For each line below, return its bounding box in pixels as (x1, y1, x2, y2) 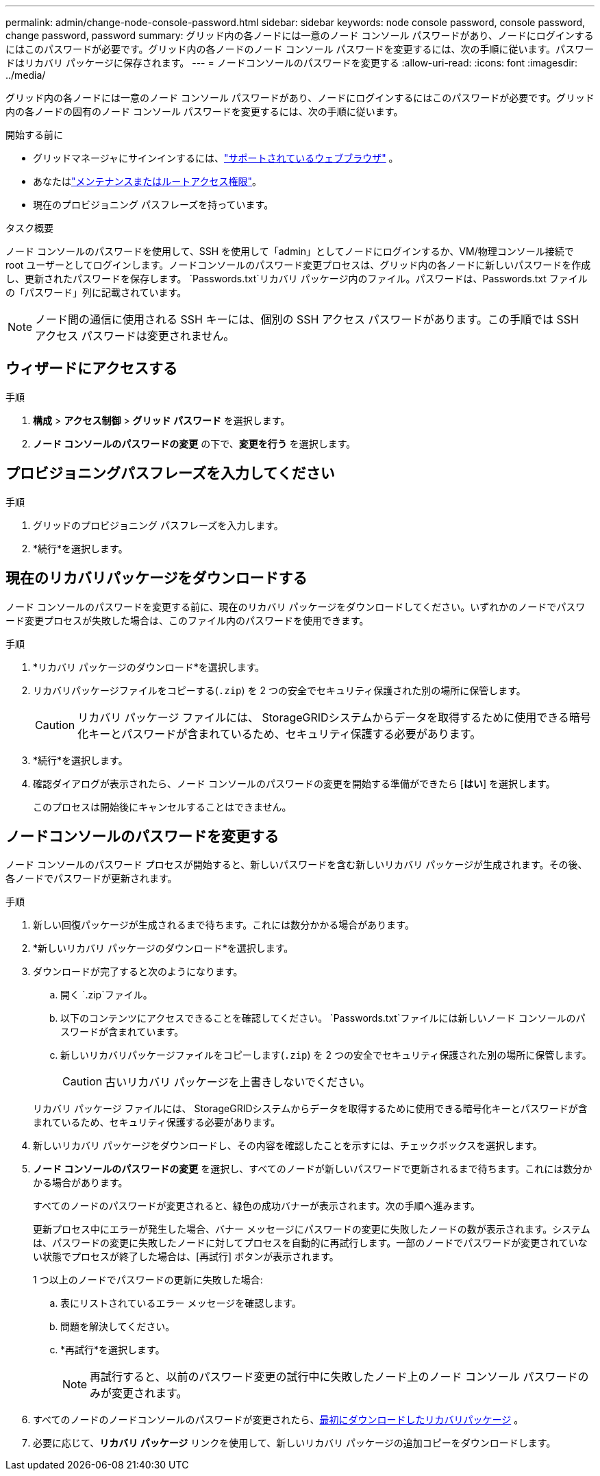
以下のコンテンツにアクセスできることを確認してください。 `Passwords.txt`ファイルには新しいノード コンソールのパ (60, 1012, 586, 1024)
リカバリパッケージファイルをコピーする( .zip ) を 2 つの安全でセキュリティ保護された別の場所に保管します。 (33, 684, 526, 696)
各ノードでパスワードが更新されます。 (5, 872, 177, 885)
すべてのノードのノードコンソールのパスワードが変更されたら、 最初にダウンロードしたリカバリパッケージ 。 (33, 1414, 524, 1426)
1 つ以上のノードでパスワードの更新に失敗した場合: (33, 1274, 263, 1286)
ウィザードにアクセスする (5, 360, 177, 378)
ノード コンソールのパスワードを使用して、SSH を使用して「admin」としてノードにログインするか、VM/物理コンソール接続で (5, 245, 574, 257)
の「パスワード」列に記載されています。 (5, 286, 187, 298)
